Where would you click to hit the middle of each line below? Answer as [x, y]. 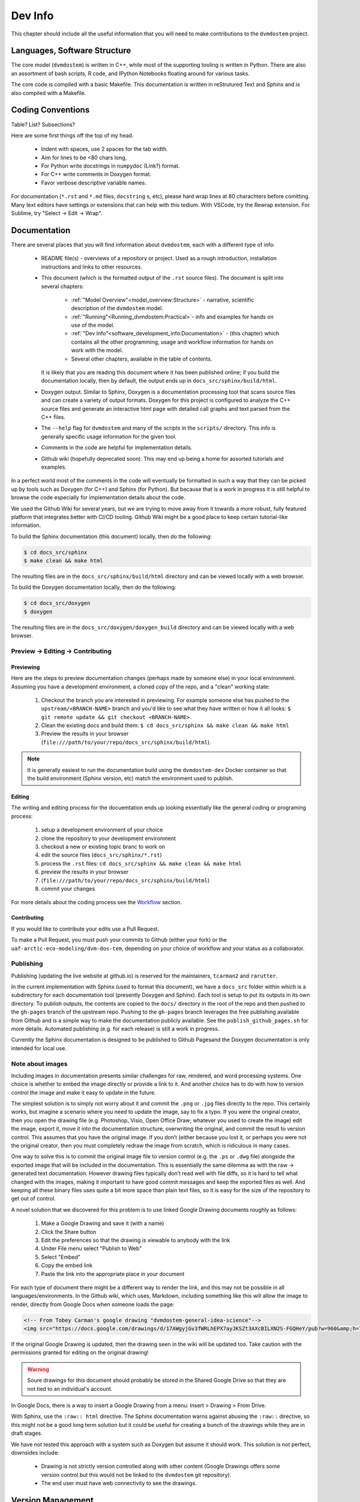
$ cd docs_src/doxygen [57, 603]
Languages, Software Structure [71, 51]
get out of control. [34, 1199]
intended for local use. [39, 1048]
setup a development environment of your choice [102, 830]
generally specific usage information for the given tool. [109, 436]
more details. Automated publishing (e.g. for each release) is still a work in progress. [115, 1029]
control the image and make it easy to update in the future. [83, 1092]
